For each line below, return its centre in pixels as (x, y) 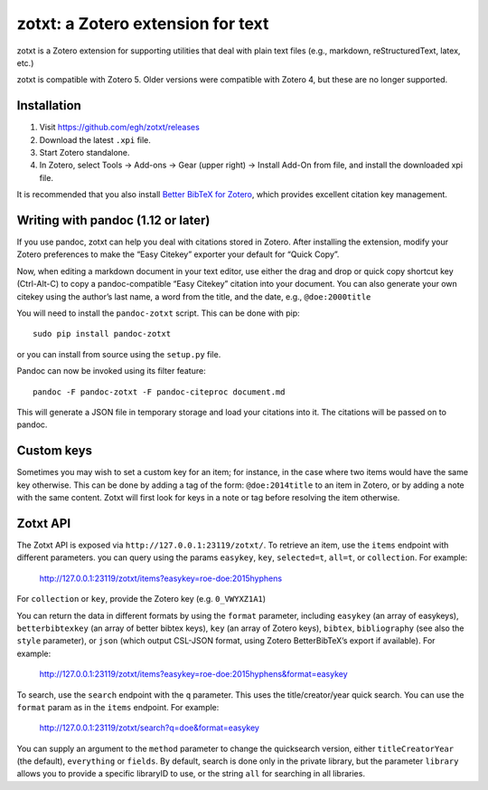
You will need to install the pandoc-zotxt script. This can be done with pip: (158, 313)
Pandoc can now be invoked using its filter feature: (112, 371)
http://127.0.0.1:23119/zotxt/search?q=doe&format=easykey (149, 728)
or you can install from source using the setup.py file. (119, 354)
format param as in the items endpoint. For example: (118, 707)
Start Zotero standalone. (84, 153)
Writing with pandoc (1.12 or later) (113, 220)
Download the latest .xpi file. (95, 139)
